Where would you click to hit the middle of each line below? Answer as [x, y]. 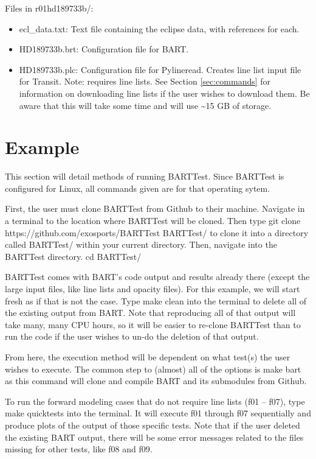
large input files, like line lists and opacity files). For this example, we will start [153, 289]
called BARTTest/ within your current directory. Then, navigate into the [141, 244]
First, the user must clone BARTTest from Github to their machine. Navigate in [155, 208]
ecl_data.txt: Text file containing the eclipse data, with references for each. [159, 28]
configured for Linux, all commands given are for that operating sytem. [138, 188]
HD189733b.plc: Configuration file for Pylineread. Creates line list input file [160, 69]
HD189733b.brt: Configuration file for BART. [104, 49]
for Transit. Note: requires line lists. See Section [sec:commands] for [145, 81]
